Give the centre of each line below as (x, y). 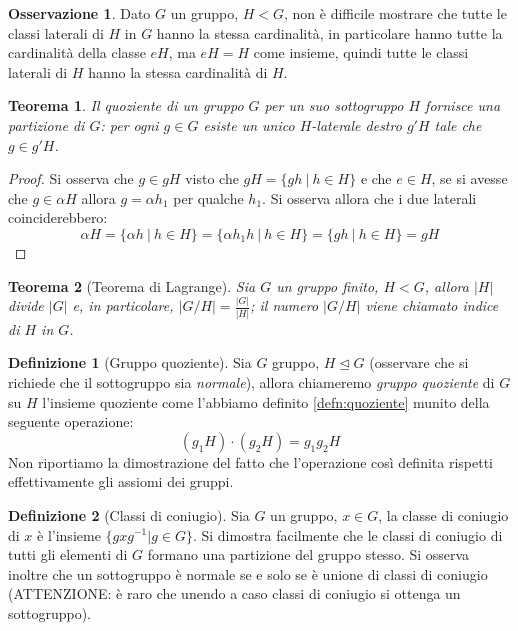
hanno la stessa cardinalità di (178, 71)
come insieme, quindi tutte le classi (361, 52)
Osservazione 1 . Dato (79, 13)
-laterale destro (356, 124)
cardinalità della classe (77, 52)
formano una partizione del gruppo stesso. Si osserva (308, 554)
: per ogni (129, 124)
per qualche (208, 197)
